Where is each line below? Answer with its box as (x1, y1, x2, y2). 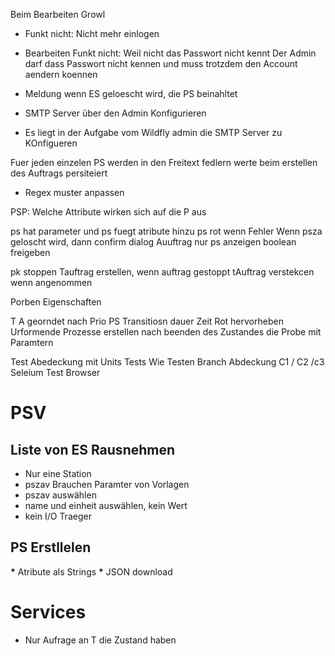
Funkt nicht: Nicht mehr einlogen (24, 28, 160, 39)
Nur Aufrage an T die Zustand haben (24, 634, 177, 646)
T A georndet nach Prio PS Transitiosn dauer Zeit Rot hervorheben (10, 315, 284, 327)
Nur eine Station (24, 468, 92, 479)
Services (10, 601, 87, 623)
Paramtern (10, 337, 54, 348)
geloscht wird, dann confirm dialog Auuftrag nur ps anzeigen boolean (10, 236, 297, 248)
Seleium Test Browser (10, 367, 101, 378)
